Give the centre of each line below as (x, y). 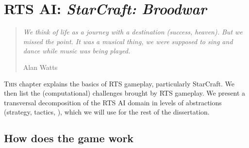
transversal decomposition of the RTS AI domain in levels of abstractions (113, 102)
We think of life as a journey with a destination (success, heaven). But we (133, 32)
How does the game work (69, 138)
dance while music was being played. (77, 51)
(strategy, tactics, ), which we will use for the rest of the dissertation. (107, 112)
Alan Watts (40, 67)
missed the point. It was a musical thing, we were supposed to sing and (128, 41)
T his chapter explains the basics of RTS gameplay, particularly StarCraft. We (119, 83)
